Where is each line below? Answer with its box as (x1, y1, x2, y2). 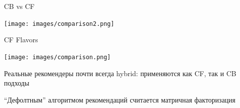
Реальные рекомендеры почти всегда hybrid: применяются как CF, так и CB (4, 68, 237, 78)
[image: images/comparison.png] (4, 53, 111, 61)
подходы (4, 78, 29, 88)
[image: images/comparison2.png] (4, 20, 114, 27)
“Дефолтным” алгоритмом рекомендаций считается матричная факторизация (4, 94, 236, 105)
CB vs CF (4, 1, 35, 11)
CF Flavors (4, 34, 38, 45)
